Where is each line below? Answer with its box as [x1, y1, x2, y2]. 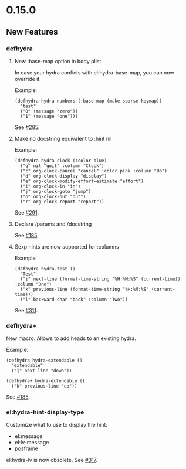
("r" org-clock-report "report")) [20, 199, 104, 205]
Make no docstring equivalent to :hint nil [14, 135, 112, 142]
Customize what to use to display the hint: [6, 422, 107, 429]
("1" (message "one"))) [20, 113, 78, 119]
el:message [14, 433, 43, 440]
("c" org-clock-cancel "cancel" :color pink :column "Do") [20, 168, 168, 174]
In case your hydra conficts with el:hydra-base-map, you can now [14, 69, 174, 76]
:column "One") [14, 281, 52, 287]
